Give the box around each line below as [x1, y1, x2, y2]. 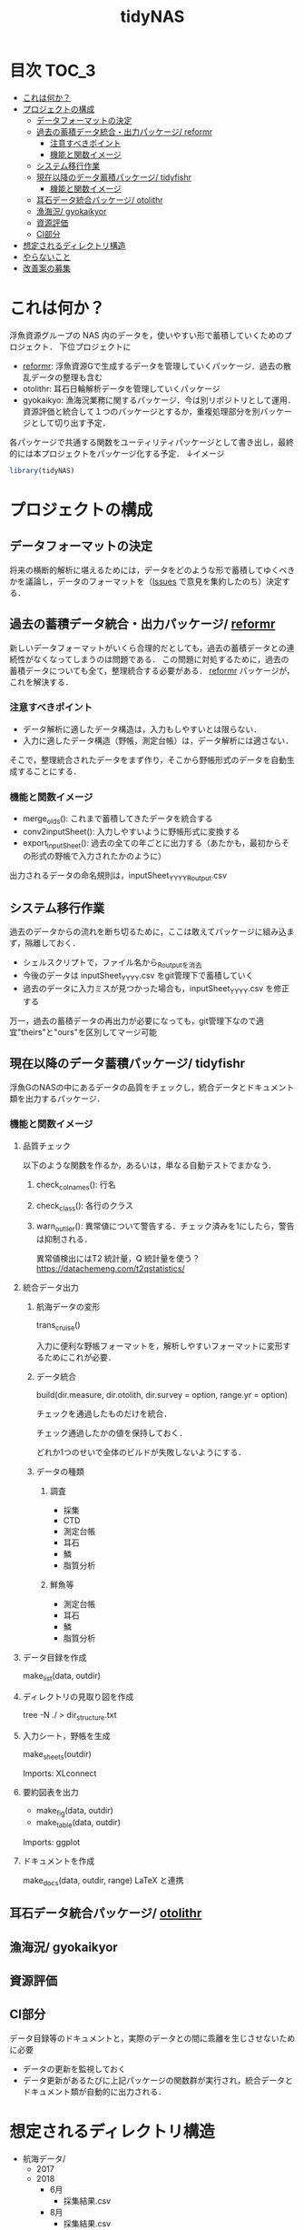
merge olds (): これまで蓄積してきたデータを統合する [22, 813, 213, 826]
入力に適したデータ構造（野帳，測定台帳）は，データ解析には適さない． [22, 735, 293, 746]
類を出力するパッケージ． [9, 1093, 105, 1104]
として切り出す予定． [30, 417, 111, 428]
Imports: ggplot [22, 1837, 81, 1848]
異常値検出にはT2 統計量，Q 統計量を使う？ [35, 1253, 201, 1264]
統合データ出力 [22, 1282, 79, 1293]
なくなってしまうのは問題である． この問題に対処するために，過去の [33, 653, 289, 665]
